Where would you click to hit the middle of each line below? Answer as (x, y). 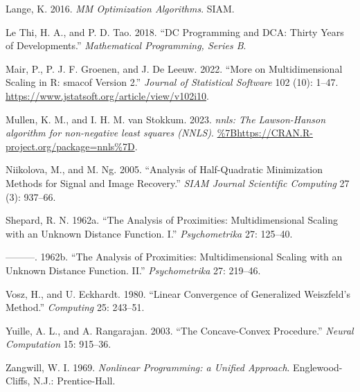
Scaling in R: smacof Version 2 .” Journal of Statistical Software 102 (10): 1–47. (172, 82)
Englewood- (318, 367)
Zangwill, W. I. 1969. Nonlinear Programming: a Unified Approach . (148, 367)
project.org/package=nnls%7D (70, 146)
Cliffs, (18, 381)
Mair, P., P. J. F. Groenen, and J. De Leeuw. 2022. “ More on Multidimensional (174, 68)
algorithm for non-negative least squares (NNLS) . (110, 133)
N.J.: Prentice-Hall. (74, 381)
